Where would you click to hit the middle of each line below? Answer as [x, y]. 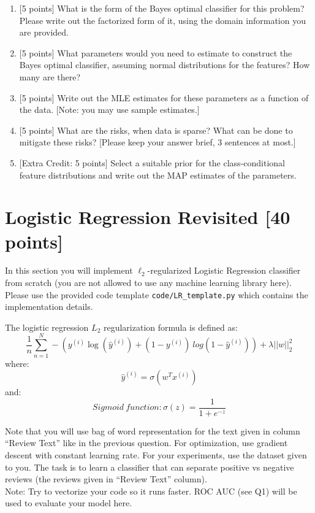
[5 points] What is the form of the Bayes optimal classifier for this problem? [162, 8]
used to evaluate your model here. [69, 503]
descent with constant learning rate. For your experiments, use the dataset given [156, 455]
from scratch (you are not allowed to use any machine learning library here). [148, 283]
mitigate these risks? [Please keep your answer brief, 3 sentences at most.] [157, 142]
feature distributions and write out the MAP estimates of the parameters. [158, 175]
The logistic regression [47, 327]
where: [17, 363]
